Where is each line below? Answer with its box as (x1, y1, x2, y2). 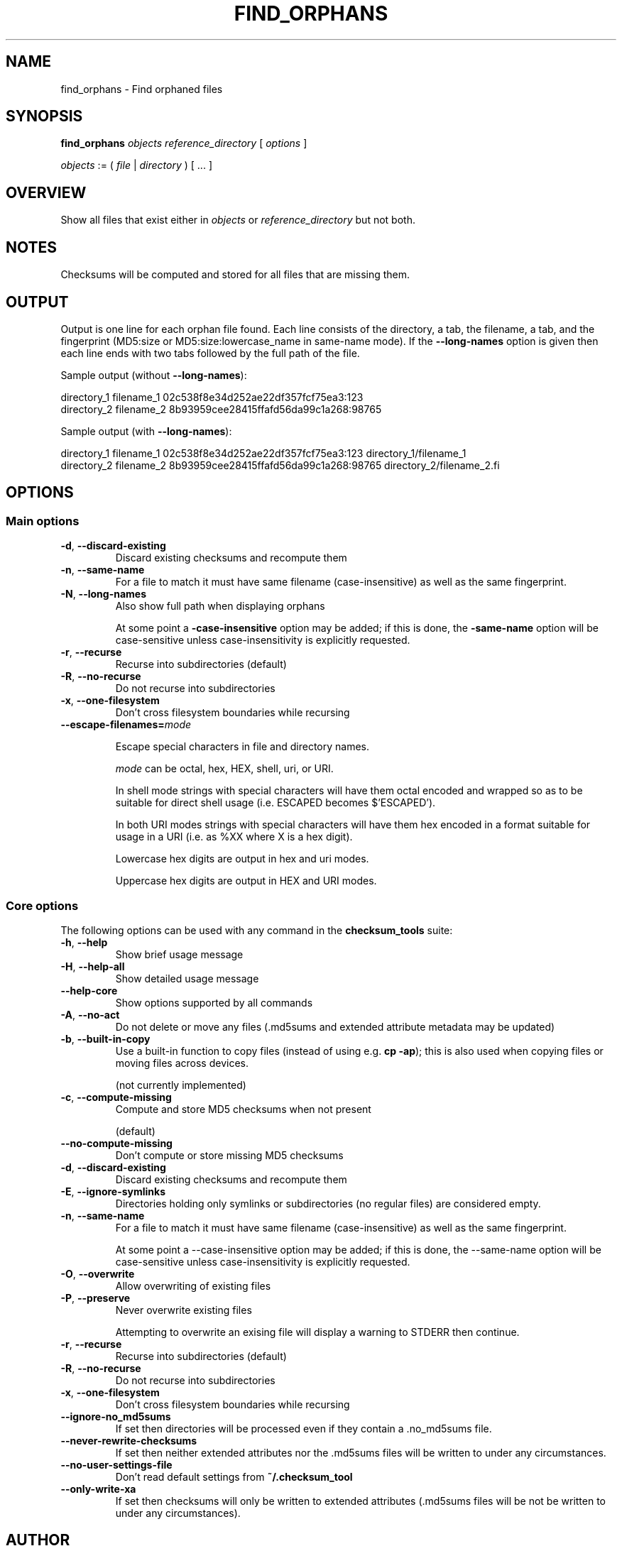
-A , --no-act (60, 1008, 120, 1021)
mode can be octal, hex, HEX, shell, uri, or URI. (115, 762, 334, 775)
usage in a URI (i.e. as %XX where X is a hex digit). (115, 830, 353, 843)
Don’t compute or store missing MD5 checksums (115, 1148, 344, 1161)
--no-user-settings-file (60, 1458, 173, 1471)
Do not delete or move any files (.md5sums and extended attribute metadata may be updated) (115, 1020, 555, 1033)
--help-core (60, 984, 118, 997)
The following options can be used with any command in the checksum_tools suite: (60, 923, 453, 936)
